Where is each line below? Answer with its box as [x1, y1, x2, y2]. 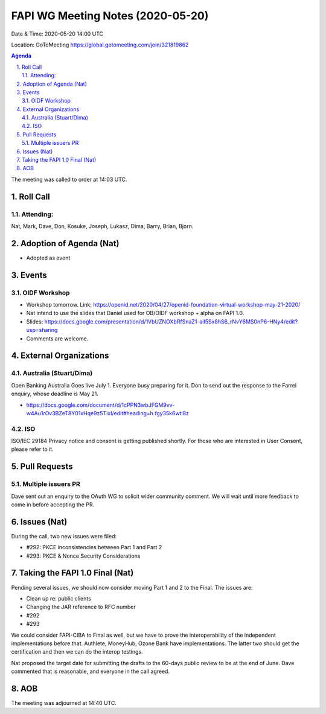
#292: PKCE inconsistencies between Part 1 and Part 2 [26, 544, 162, 551]
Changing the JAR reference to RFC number [26, 604, 136, 611]
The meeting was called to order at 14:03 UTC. [11, 176, 127, 183]
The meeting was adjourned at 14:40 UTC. [11, 700, 117, 706]
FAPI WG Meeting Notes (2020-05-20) [11, 9, 209, 22]
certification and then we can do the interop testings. [11, 648, 143, 655]
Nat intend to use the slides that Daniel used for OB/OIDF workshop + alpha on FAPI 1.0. [26, 310, 245, 317]
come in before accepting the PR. [11, 501, 95, 508]
